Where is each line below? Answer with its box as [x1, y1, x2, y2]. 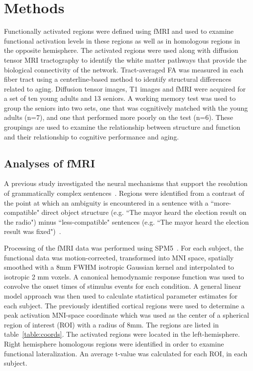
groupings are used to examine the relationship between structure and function [4, 122, 241, 132]
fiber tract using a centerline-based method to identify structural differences [4, 74, 231, 84]
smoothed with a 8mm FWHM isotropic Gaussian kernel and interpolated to [4, 262, 234, 272]
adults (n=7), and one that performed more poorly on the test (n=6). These [4, 112, 233, 122]
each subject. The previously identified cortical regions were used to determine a [4, 300, 245, 310]
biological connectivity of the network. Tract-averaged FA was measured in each [4, 64, 244, 74]
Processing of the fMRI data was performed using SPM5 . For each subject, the [4, 243, 244, 253]
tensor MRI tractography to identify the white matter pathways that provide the [4, 54, 247, 65]
